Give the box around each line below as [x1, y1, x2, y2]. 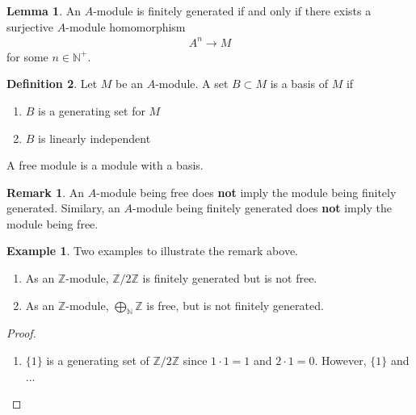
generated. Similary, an [6, 199, 120, 216]
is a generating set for [38, 102, 145, 119]
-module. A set [155, 75, 229, 92]
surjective [6, 18, 54, 35]
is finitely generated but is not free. [142, 270, 317, 287]
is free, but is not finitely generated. [146, 296, 324, 313]
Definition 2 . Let [6, 75, 98, 92]
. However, [314, 352, 367, 369]
